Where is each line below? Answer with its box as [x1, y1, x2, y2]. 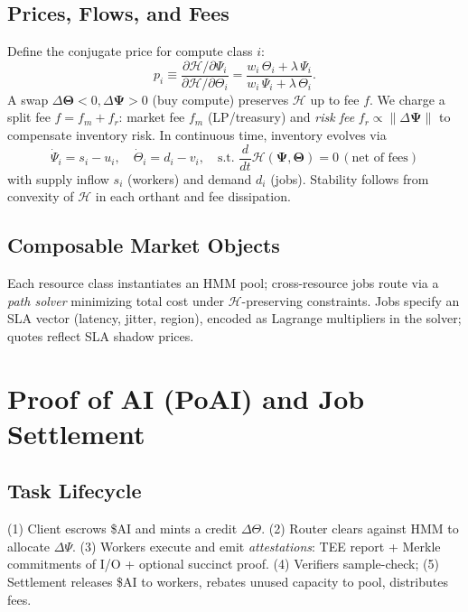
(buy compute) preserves [152, 89, 289, 108]
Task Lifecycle [7, 477, 142, 505]
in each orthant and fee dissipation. [95, 187, 291, 206]
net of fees [351, 152, 408, 165]
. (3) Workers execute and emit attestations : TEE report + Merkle [71, 536, 441, 555]
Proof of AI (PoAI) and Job [7, 379, 365, 416]
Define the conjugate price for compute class [7, 42, 253, 60]
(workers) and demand [126, 169, 252, 188]
